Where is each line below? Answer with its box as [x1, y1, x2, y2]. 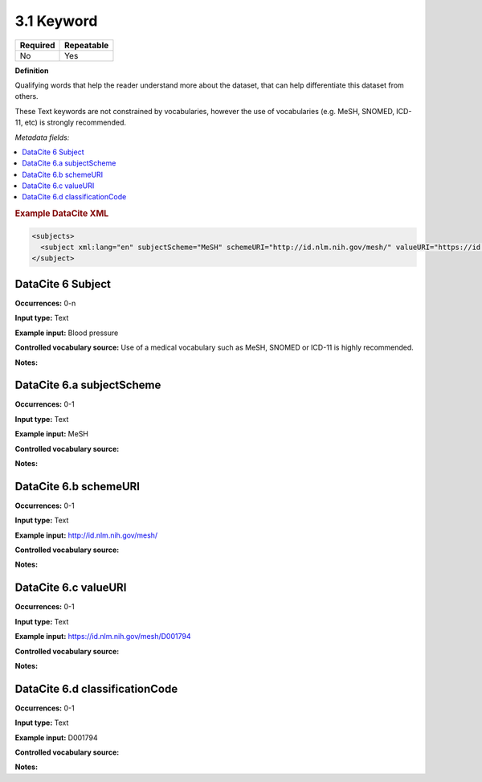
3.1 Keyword [14, 12, 98, 30]
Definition [14, 65, 49, 76]
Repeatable [64, 39, 109, 51]
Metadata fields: [14, 133, 70, 142]
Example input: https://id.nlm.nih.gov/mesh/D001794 [14, 632, 191, 641]
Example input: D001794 [14, 732, 98, 743]
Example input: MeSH [14, 429, 88, 439]
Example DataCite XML [14, 208, 109, 219]
